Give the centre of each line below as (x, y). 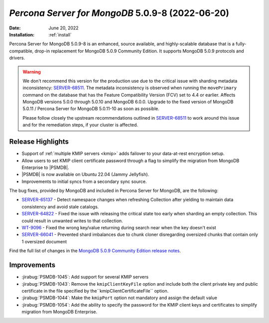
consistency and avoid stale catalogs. (60, 206)
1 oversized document (44, 241)
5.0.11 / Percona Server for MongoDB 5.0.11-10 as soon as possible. (91, 109)
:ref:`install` (60, 34)
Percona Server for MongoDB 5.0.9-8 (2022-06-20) (119, 13)
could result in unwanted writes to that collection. (72, 221)
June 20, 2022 (64, 28)
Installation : (22, 34)
